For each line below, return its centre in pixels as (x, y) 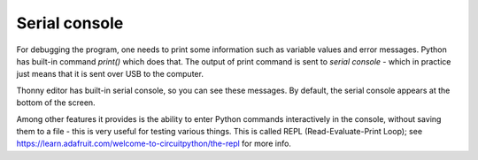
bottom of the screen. (56, 103)
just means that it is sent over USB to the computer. (110, 74)
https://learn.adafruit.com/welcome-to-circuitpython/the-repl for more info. (154, 144)
